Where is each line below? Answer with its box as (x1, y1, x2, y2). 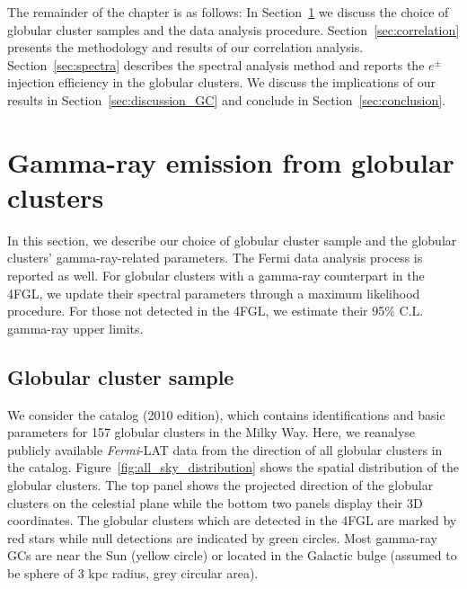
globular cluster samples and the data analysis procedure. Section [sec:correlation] (7, 20, 460, 39)
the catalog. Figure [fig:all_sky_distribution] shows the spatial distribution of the (7, 458, 459, 477)
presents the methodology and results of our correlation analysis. (7, 38, 364, 57)
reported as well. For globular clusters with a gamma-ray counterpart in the (7, 266, 425, 285)
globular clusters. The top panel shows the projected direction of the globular (7, 476, 434, 495)
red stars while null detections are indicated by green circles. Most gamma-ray (7, 528, 437, 547)
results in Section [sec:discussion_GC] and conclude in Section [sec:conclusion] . (7, 90, 446, 109)
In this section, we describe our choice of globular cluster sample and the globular (7, 230, 457, 249)
